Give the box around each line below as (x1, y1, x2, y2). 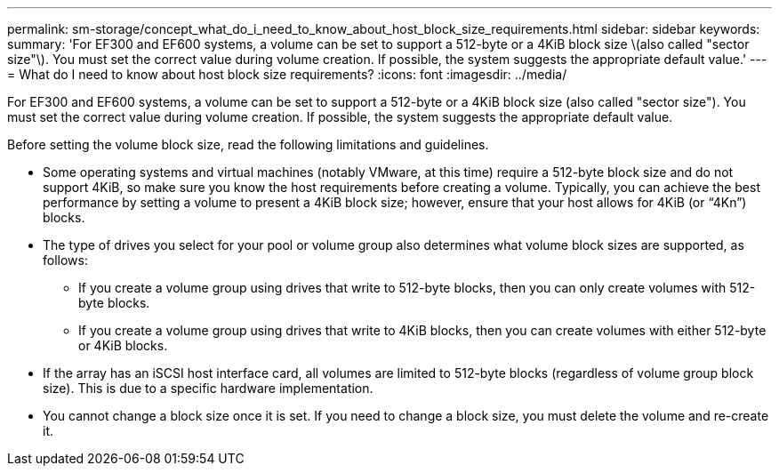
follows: (43, 253, 88, 268)
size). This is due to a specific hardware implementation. (43, 381, 373, 396)
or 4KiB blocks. (78, 338, 168, 353)
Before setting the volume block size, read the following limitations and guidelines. (7, 137, 489, 152)
